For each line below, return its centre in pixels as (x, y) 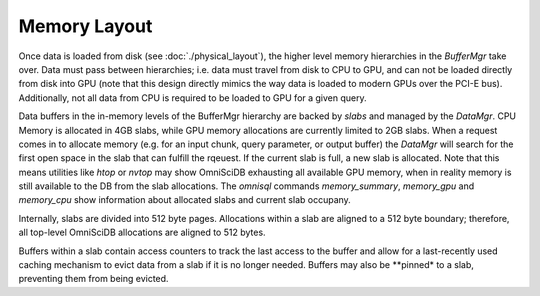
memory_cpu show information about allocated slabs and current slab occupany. (185, 200)
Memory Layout (85, 26)
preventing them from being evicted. (93, 279)
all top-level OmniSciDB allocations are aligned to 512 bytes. (142, 232)
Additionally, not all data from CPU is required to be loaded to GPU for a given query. (192, 97)
